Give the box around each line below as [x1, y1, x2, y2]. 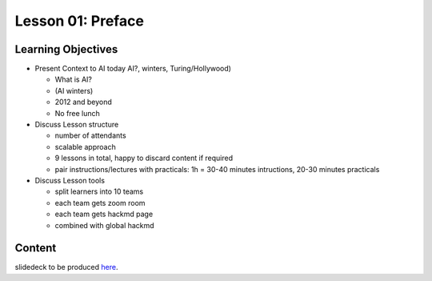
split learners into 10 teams [54, 187, 144, 196]
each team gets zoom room [54, 198, 146, 207]
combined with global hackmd [54, 220, 155, 230]
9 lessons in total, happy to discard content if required [54, 153, 234, 163]
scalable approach [54, 142, 116, 151]
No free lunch [54, 108, 100, 118]
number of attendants [54, 130, 127, 140]
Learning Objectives [14, 42, 118, 56]
